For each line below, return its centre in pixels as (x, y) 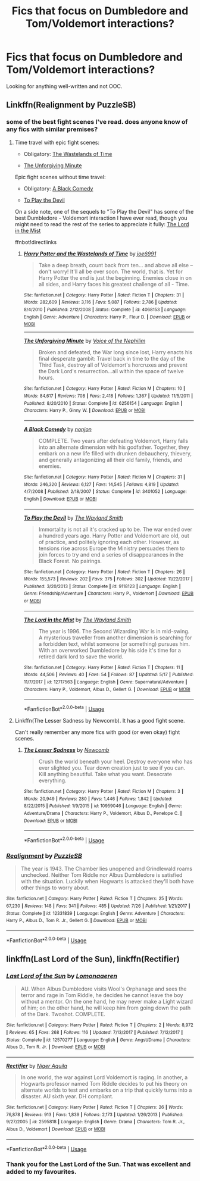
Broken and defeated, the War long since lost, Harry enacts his (115, 352)
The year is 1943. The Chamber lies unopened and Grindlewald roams (106, 869)
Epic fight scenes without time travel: (60, 177)
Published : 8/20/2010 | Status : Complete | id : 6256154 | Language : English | (103, 403)
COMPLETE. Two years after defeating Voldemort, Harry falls (113, 440)
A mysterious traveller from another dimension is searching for (115, 638)
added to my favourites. (41, 1172)
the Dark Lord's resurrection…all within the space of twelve (111, 371)
